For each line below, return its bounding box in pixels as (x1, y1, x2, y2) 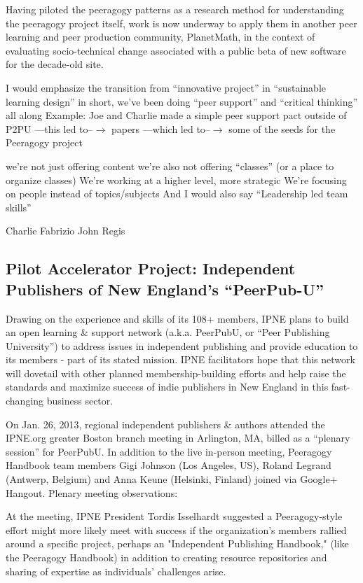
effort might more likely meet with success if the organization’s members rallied (6, 522, 347, 537)
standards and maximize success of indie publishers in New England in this (6, 379, 329, 394)
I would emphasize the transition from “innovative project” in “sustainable (6, 80, 326, 94)
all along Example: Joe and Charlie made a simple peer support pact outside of (6, 108, 347, 122)
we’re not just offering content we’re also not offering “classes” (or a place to (6, 158, 334, 173)
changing (6, 393, 44, 408)
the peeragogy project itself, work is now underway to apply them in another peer (6, 15, 357, 30)
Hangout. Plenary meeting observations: (6, 485, 178, 500)
